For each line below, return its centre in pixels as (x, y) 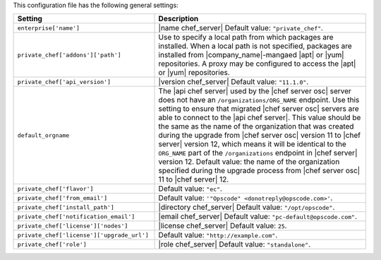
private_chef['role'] (52, 244)
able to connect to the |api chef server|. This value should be (260, 118)
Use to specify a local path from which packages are (246, 37)
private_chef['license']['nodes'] (73, 226)
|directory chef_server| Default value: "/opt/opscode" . (247, 207)
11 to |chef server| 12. (194, 179)
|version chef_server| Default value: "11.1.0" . (234, 82)
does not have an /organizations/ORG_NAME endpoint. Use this (259, 100)
